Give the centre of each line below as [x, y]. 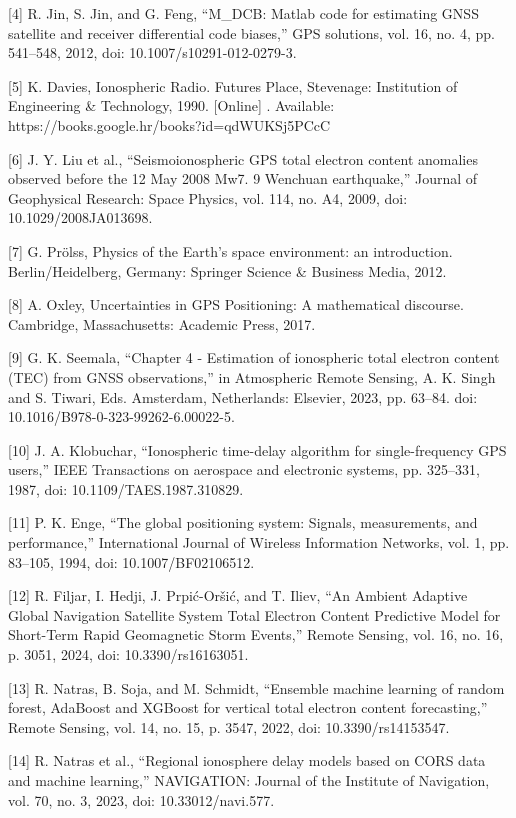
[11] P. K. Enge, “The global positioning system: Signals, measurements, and [243, 522]
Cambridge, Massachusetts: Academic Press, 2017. [162, 323]
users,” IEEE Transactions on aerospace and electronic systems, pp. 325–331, [244, 469]
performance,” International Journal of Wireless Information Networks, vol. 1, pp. [259, 542]
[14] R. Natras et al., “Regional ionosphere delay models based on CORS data [247, 760]
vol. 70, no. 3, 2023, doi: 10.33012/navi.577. [141, 799]
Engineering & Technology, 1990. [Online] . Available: [171, 105]
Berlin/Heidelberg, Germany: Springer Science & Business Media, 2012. [227, 270]
